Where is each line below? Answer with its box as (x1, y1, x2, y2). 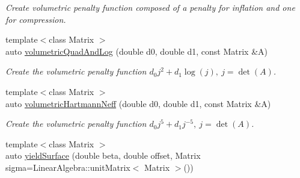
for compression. (5, 13, 66, 25)
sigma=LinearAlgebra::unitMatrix (5, 161, 130, 173)
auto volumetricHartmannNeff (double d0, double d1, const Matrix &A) (5, 97, 271, 109)
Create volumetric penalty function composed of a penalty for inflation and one (5, 1, 295, 13)
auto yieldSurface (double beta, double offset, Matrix (5, 149, 201, 162)
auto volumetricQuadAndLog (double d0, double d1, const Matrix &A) (5, 44, 268, 57)
